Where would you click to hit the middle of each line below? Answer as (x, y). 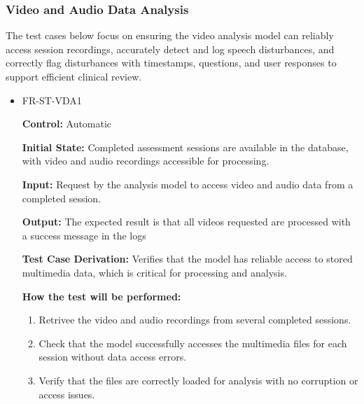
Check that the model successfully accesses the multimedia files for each (193, 343)
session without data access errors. (113, 357)
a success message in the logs (84, 235)
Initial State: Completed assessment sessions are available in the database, (185, 147)
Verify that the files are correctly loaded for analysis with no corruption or (198, 380)
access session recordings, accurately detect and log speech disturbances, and (170, 49)
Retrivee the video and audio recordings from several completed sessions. (195, 320)
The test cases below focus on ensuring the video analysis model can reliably (170, 35)
